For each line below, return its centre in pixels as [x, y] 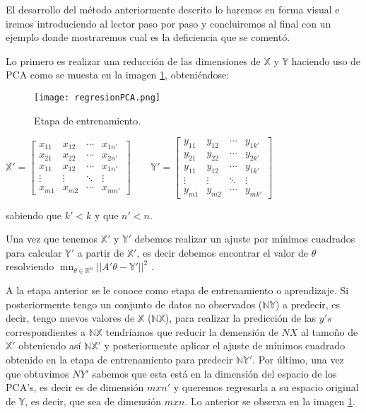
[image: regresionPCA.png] [97, 97]
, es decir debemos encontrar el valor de [223, 252]
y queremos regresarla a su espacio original [266, 387]
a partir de [101, 252]
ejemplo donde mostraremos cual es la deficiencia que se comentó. [148, 37]
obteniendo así [50, 345]
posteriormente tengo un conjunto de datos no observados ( [134, 304]
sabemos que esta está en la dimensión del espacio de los [214, 373]
